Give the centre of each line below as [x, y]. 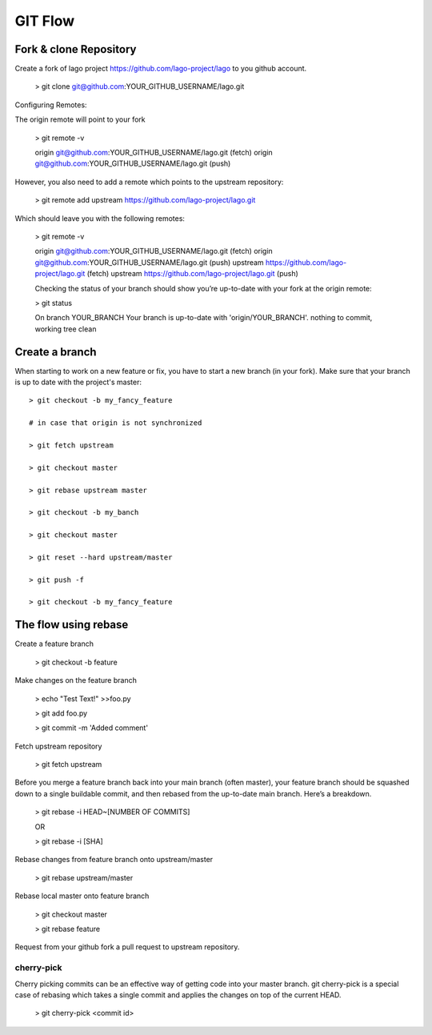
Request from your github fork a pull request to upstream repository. [127, 947]
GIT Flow [45, 21]
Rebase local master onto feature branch [82, 896]
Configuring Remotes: [51, 105]
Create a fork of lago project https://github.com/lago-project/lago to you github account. [161, 69]
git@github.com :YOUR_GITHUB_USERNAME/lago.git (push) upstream [149, 262]
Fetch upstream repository [58, 746]
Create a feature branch [54, 644]
